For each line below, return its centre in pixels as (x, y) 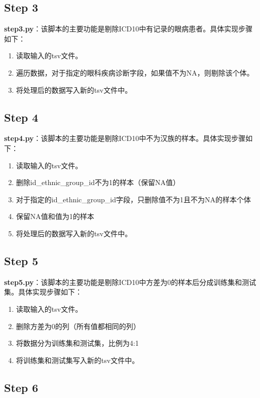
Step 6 (21, 387)
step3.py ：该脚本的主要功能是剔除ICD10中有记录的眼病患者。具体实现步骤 (128, 29)
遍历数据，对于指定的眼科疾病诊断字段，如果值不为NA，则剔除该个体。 (135, 72)
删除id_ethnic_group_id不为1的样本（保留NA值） (98, 182)
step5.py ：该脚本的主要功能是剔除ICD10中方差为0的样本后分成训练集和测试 (130, 282)
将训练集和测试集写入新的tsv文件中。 (78, 360)
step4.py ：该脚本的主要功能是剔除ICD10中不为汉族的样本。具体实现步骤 (125, 138)
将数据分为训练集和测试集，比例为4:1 (77, 343)
